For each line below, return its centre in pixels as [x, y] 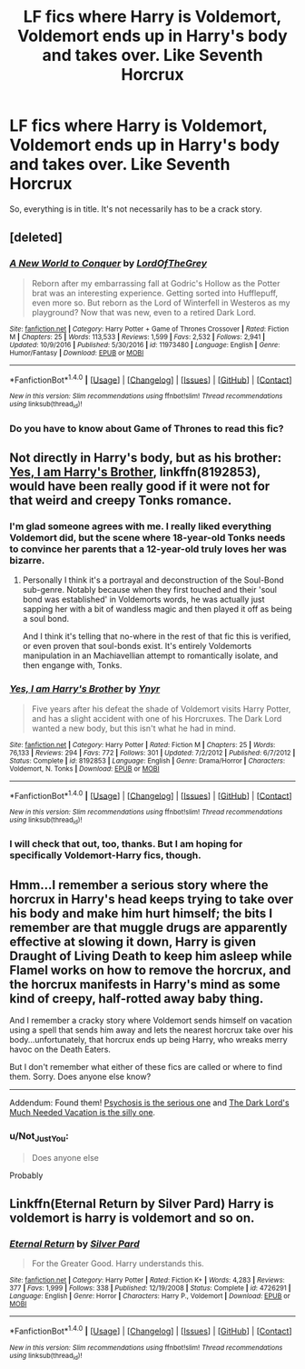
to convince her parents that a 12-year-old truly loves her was [148, 549]
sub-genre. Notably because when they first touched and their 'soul [149, 590]
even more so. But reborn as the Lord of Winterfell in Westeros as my [161, 303]
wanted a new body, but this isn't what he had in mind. [133, 728]
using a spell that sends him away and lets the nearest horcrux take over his [151, 1030]
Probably [26, 1175]
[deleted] [36, 238]
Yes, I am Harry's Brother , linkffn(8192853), [135, 471]
